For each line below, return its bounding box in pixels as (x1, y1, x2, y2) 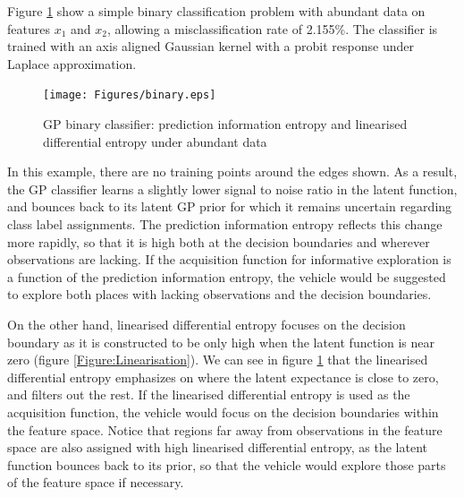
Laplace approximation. (7, 54, 137, 73)
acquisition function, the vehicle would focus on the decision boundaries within (7, 402, 439, 421)
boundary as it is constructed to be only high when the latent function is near (7, 332, 435, 351)
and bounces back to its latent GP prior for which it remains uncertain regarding (7, 197, 452, 216)
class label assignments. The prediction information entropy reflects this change (7, 215, 443, 233)
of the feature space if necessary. (7, 473, 184, 492)
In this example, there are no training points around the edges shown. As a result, (7, 162, 458, 181)
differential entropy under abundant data (43, 132, 267, 150)
